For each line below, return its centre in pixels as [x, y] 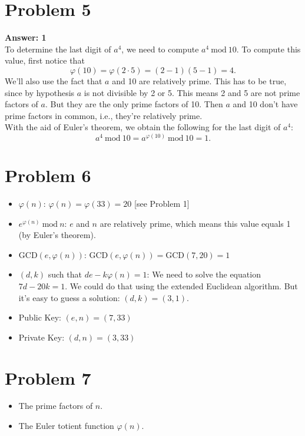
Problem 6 [48, 175]
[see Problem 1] [162, 204]
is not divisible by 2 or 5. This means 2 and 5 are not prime [192, 92]
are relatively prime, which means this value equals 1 [195, 223]
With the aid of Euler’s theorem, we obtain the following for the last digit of [143, 127]
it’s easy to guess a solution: [69, 297]
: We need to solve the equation [204, 274]
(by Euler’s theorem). [57, 235]
